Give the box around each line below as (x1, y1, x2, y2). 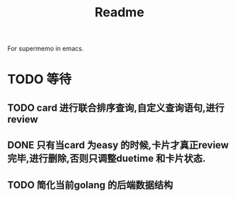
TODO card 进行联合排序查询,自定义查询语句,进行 (7, 101, 225, 114)
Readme (95, 4, 144, 21)
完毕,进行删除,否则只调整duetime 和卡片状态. (7, 153, 206, 165)
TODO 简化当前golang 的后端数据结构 (7, 179, 173, 191)
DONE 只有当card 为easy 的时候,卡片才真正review (7, 139, 229, 151)
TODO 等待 (7, 72, 72, 87)
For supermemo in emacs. (7, 44, 84, 53)
